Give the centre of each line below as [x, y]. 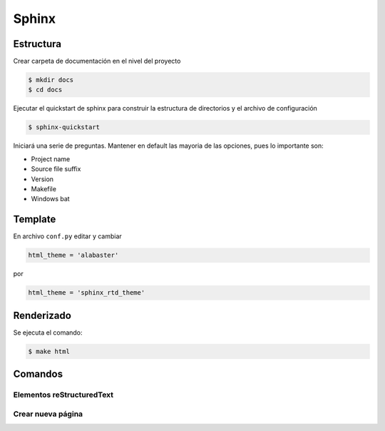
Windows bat [51, 199]
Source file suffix [56, 169]
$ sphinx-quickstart [64, 127]
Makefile [44, 188]
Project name [51, 159]
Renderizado [42, 315]
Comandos [38, 374]
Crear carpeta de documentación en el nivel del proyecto [97, 61]
